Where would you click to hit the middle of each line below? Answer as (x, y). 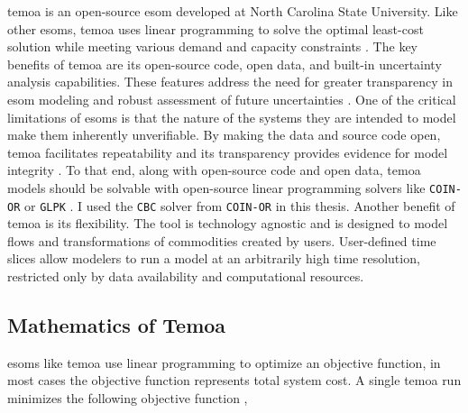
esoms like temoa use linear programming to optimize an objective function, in (224, 362)
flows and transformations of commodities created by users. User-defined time (222, 240)
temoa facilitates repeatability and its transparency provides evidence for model (228, 152)
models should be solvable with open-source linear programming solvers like (216, 187)
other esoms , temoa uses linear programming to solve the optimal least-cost (216, 28)
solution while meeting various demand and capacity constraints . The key (212, 46)
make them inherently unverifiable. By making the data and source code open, (224, 135)
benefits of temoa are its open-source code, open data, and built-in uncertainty (225, 64)
